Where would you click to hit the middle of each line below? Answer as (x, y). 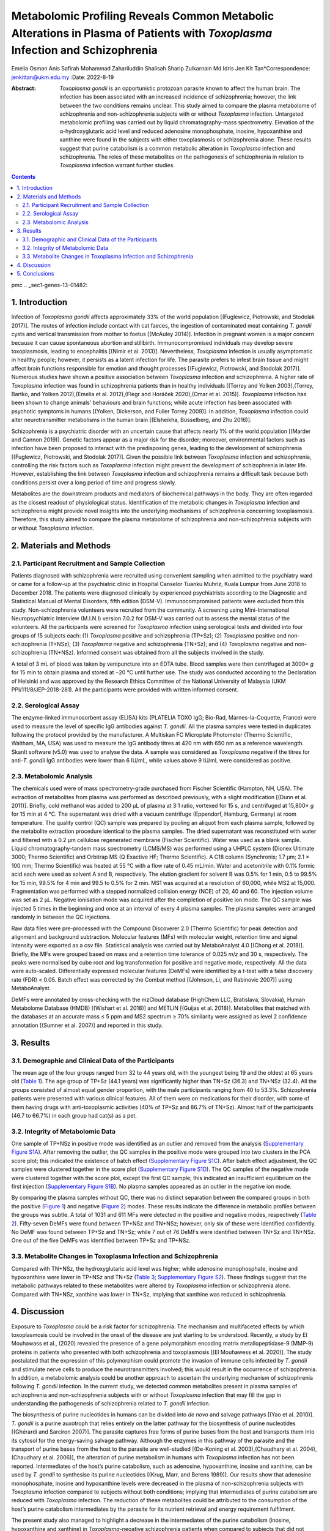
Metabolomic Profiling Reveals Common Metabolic (143, 16)
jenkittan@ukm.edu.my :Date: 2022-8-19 (63, 77)
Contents (24, 176)
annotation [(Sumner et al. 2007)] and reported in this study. (87, 1025)
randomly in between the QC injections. (61, 917)
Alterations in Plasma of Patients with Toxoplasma (142, 33)
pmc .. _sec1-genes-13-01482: (50, 285)
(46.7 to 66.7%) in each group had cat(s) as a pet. (74, 1115)
